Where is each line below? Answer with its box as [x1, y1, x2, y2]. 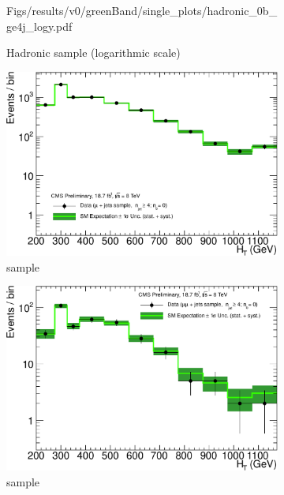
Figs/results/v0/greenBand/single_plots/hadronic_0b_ [6, 2, 278, 18]
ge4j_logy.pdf [6, 17, 73, 34]
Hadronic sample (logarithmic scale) [6, 44, 181, 61]
